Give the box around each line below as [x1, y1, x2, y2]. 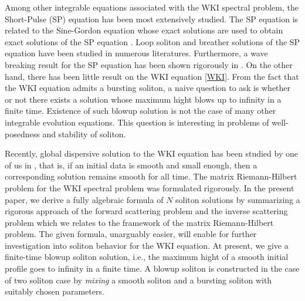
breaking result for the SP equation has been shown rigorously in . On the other [5, 58, 293, 70]
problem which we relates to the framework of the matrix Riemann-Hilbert [5, 216, 274, 228]
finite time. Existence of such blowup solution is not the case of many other [5, 104, 276, 117]
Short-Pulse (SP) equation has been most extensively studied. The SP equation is [5, 12, 299, 25]
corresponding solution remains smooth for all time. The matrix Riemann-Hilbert [5, 170, 297, 182]
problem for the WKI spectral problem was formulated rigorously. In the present [5, 181, 294, 194]
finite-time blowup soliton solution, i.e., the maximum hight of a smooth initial [5, 251, 289, 263]
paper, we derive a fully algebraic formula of [5, 193, 164, 205]
